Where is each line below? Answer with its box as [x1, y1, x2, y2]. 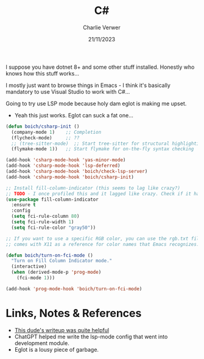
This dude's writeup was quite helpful [14, 326, 110, 333]
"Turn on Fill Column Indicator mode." [11, 258, 113, 264]
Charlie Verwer [83, 24, 121, 31]
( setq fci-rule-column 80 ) [11, 214, 80, 220]
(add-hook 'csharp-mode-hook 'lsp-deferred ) [5, 162, 121, 169]
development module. [14, 339, 69, 347]
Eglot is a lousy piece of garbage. [14, 346, 99, 353]
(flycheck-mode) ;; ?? [11, 134, 80, 141]
